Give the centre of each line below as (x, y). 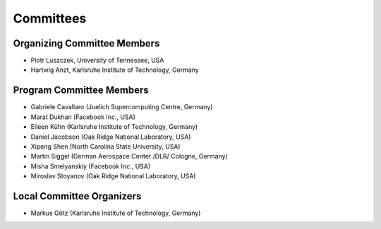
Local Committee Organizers (77, 196)
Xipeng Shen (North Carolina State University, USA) (105, 146)
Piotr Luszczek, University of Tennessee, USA (97, 61)
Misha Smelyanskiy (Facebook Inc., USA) (91, 166)
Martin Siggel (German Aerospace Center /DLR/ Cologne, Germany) (129, 156)
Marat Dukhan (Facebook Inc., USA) (83, 117)
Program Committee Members (81, 91)
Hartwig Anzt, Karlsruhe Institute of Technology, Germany (115, 70)
